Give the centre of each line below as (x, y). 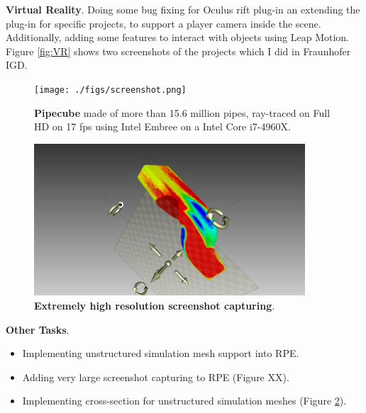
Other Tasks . (38, 329)
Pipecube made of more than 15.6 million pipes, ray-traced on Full (182, 112)
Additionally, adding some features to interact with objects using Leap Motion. (178, 37)
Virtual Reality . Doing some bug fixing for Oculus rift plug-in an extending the (183, 9)
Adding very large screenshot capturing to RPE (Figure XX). (156, 377)
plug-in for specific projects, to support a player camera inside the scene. (163, 23)
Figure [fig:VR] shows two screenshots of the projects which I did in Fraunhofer (178, 51)
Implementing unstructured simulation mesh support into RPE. (161, 353)
